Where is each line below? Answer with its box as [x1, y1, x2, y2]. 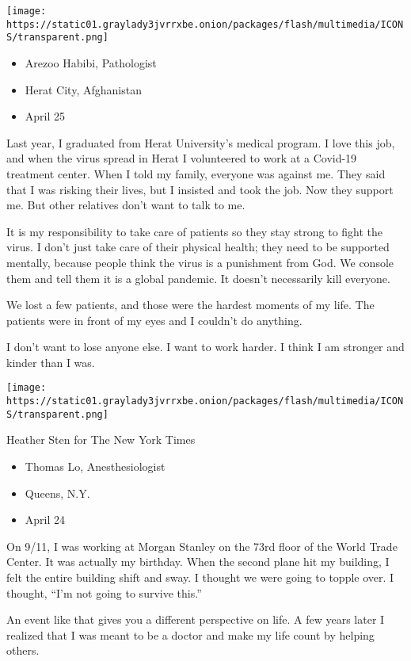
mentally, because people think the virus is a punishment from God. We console [6, 254, 394, 270]
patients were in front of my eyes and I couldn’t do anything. [6, 311, 303, 328]
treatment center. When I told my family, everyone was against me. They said [6, 165, 386, 181]
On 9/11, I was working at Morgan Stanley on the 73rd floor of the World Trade [6, 537, 398, 554]
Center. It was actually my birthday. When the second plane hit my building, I [6, 553, 390, 570]
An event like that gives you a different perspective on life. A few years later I [6, 611, 385, 628]
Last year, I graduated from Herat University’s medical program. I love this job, [6, 134, 395, 151]
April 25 [25, 108, 66, 124]
